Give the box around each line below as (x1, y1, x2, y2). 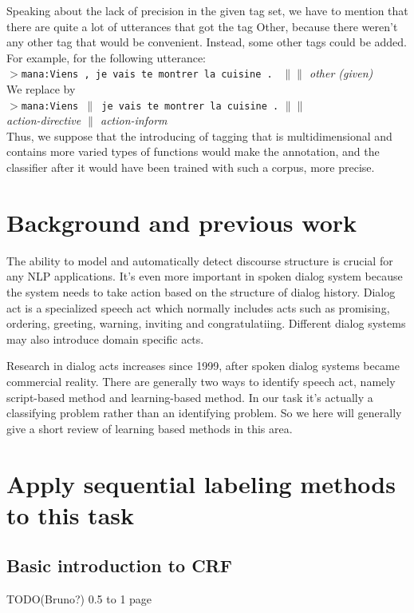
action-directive (6, 112, 81, 129)
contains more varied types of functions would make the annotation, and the (6, 143, 380, 160)
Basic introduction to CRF (6, 553, 232, 578)
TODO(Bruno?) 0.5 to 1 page (6, 591, 152, 607)
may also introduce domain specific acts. (6, 330, 204, 347)
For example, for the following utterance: (6, 49, 206, 66)
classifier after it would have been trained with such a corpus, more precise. (6, 159, 375, 176)
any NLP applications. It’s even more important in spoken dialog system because (6, 268, 403, 285)
